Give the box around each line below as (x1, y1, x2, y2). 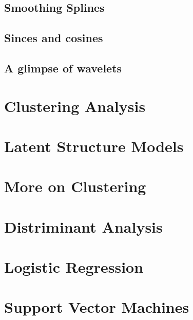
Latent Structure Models (4, 135, 184, 156)
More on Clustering (4, 176, 146, 197)
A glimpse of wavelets (4, 60, 122, 76)
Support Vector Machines (4, 296, 189, 317)
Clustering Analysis (4, 95, 146, 116)
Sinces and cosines (4, 30, 103, 46)
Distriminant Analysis (4, 216, 163, 237)
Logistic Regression (4, 256, 144, 277)
